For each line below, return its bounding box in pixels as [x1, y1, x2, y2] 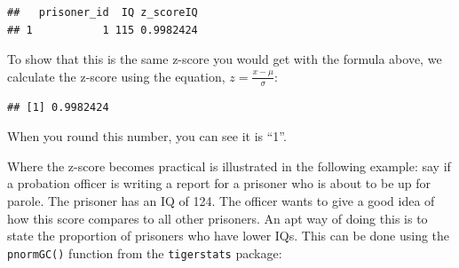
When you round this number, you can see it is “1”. [7, 127, 287, 146]
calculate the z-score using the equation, [7, 67, 226, 85]
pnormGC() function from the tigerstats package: [7, 243, 282, 262]
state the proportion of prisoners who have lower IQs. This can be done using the [7, 226, 450, 245]
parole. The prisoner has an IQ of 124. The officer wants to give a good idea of [7, 191, 435, 209]
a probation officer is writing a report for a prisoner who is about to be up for [7, 174, 431, 193]
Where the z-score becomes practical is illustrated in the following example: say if [7, 156, 451, 175]
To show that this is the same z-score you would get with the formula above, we [7, 50, 442, 68]
